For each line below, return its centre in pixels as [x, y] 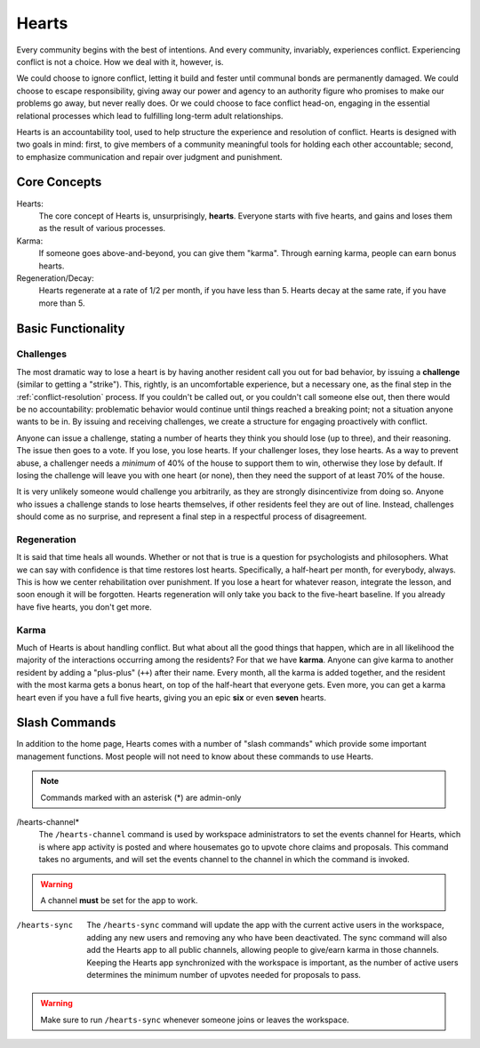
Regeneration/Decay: [55, 278]
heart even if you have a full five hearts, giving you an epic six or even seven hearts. [172, 697]
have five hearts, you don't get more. [84, 607]
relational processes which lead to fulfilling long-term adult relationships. [150, 116]
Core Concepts [59, 182]
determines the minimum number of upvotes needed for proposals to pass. [224, 974]
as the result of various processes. [102, 228]
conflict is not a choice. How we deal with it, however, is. [120, 61]
